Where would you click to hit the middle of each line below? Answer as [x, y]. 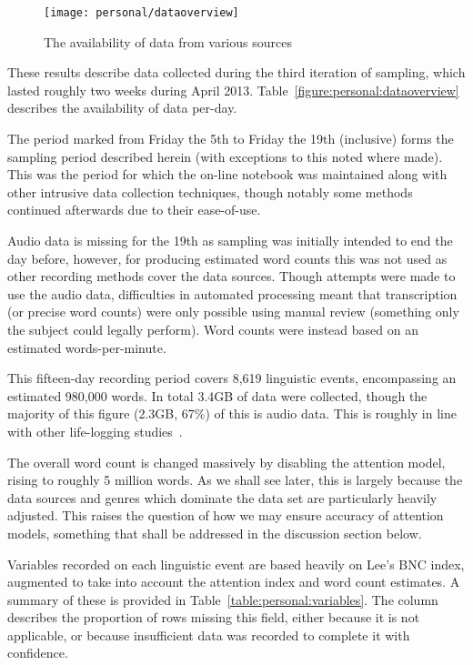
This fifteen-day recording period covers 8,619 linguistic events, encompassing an [232, 378]
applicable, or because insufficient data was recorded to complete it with [209, 635]
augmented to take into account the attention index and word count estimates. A [234, 582]
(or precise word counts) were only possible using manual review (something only [233, 312]
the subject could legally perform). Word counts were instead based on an [213, 329]
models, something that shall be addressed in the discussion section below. [215, 533]
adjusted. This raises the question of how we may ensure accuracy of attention [226, 515]
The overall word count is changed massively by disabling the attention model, [226, 462]
